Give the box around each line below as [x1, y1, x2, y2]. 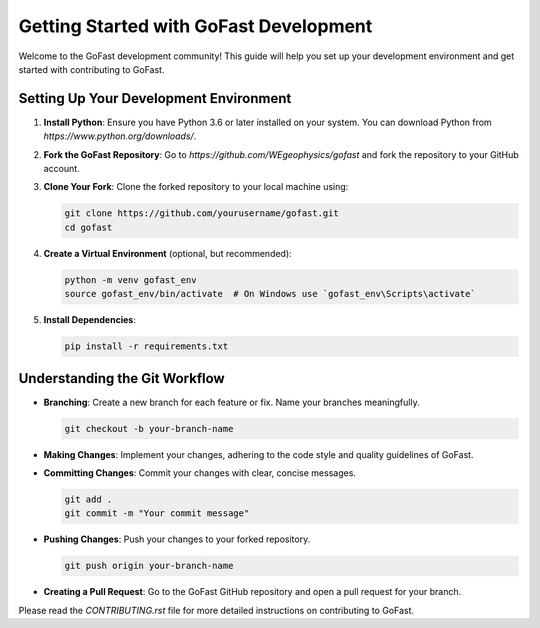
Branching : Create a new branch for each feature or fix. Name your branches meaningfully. [43, 396, 420, 408]
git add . [64, 493, 113, 505]
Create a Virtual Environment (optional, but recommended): [43, 247, 292, 259]
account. [43, 163, 80, 175]
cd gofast [64, 221, 113, 233]
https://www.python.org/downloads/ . [43, 130, 197, 142]
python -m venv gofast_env [64, 274, 197, 285]
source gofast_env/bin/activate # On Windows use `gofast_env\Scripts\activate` [64, 288, 477, 300]
